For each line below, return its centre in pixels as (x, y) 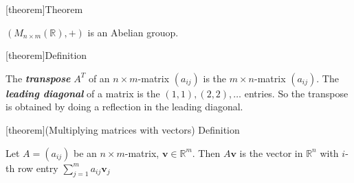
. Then (206, 152)
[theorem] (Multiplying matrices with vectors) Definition (123, 129)
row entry (38, 168)
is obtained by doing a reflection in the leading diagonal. (124, 107)
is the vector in (271, 152)
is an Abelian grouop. (133, 32)
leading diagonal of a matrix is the (83, 93)
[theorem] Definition (46, 55)
